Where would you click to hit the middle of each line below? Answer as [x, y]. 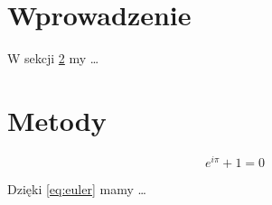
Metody [57, 120]
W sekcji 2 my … [53, 58]
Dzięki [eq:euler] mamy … [77, 188]
